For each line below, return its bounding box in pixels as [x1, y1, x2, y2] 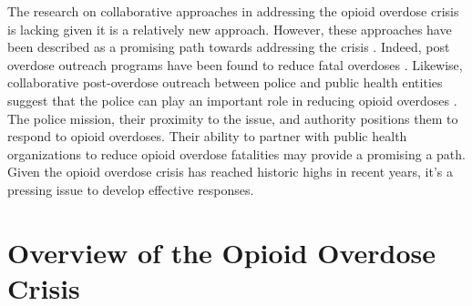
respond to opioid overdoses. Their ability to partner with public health [7, 127, 407, 146]
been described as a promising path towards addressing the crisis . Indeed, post [7, 37, 450, 56]
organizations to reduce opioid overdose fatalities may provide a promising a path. [7, 144, 466, 163]
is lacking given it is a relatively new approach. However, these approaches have [7, 19, 452, 38]
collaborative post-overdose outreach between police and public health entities [7, 73, 443, 92]
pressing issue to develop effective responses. [7, 179, 254, 199]
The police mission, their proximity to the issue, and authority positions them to [7, 108, 458, 127]
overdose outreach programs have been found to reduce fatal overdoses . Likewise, [7, 55, 463, 74]
